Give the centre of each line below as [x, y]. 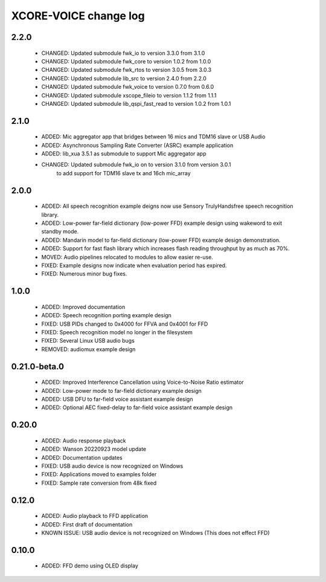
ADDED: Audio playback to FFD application [95, 516]
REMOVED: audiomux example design [88, 349]
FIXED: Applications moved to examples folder [99, 474]
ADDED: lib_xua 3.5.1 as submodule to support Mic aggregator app [124, 154]
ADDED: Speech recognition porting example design [107, 315]
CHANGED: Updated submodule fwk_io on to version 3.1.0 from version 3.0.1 [136, 165]
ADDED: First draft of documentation [87, 524]
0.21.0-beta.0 [38, 367]
